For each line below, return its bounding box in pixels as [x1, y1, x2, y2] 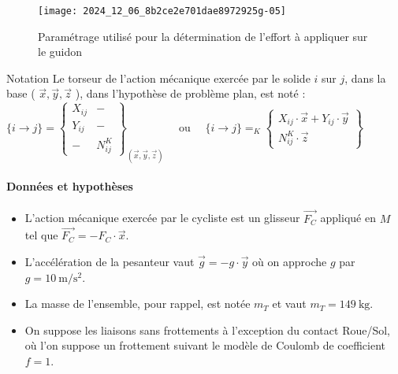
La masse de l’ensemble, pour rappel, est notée [24, 295, 251, 312]
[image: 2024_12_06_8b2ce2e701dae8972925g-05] [38, 6, 286, 17]
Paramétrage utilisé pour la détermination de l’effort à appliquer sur [38, 28, 368, 44]
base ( [6, 85, 35, 102]
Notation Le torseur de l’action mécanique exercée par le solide [6, 69, 311, 86]
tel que [24, 227, 58, 243]
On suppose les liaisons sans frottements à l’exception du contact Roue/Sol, [24, 321, 391, 338]
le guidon [38, 43, 83, 60]
